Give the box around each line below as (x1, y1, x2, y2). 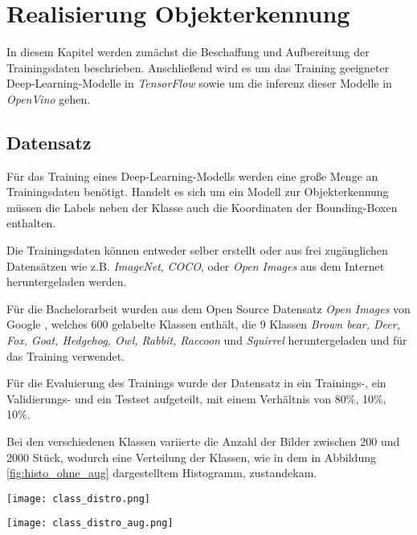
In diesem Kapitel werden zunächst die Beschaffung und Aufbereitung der (6, 43, 370, 60)
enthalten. (6, 214, 56, 231)
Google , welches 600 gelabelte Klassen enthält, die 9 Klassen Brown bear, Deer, (6, 316, 400, 333)
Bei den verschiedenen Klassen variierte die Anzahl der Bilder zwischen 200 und (6, 433, 400, 450)
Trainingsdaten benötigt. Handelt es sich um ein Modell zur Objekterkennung (6, 183, 389, 200)
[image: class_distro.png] (6, 492, 150, 504)
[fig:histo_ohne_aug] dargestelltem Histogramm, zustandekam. (6, 464, 317, 481)
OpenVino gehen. (6, 90, 91, 107)
